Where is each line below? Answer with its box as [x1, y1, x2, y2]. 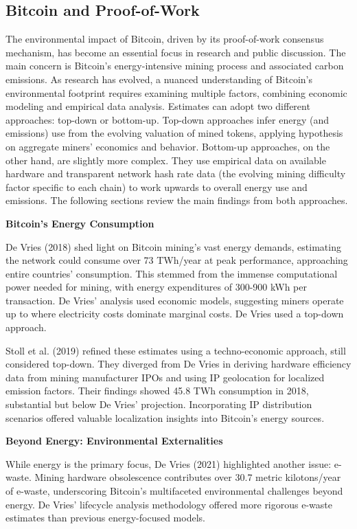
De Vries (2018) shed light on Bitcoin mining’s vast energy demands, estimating [5, 239, 341, 254]
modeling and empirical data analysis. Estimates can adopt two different [5, 99, 310, 113]
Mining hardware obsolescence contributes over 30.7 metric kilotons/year [34, 470, 341, 484]
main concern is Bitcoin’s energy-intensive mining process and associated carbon [5, 58, 344, 73]
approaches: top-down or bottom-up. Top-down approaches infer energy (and [5, 112, 329, 126]
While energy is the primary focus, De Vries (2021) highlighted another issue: [5, 456, 332, 471]
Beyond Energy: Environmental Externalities [5, 434, 223, 448]
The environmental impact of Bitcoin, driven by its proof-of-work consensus [5, 32, 324, 46]
